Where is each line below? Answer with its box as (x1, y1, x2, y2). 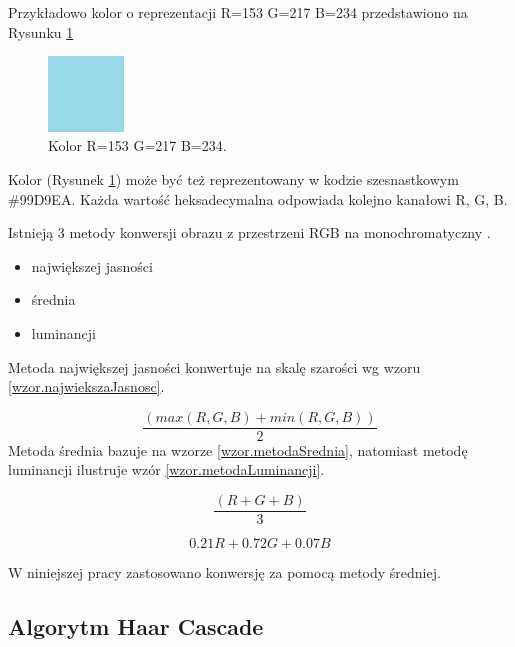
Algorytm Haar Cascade (8, 611, 264, 641)
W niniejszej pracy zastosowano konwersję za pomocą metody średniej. (8, 562, 441, 583)
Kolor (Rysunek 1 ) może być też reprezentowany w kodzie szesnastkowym (8, 168, 459, 189)
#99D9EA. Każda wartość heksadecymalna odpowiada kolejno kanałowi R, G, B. (8, 188, 508, 209)
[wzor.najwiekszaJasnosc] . (8, 376, 165, 397)
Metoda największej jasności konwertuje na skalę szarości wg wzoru (8, 356, 421, 377)
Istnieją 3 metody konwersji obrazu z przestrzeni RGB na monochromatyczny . (8, 222, 491, 243)
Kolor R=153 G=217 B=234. (48, 135, 227, 156)
